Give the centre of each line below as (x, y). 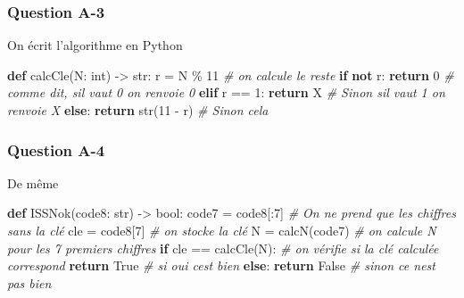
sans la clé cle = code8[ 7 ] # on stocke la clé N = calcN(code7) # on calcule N (222, 230)
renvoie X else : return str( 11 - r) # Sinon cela (138, 110)
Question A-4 (56, 149)
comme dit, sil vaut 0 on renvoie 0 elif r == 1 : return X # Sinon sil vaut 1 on (226, 92)
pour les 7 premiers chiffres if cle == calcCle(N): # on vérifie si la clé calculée (223, 248)
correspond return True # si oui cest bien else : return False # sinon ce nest (221, 265)
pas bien (29, 282)
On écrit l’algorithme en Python (95, 45)
